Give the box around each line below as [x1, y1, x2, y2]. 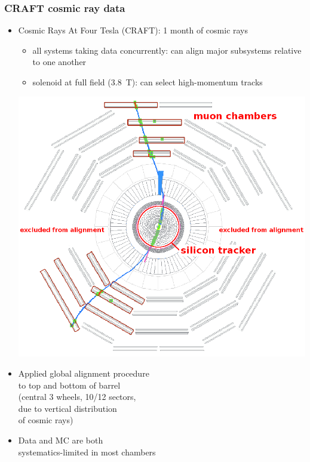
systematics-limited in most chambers [18, 445, 156, 458]
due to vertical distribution [18, 402, 117, 414]
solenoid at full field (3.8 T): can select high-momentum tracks [32, 76, 263, 88]
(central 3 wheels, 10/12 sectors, [18, 390, 136, 403]
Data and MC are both [18, 434, 103, 446]
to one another [32, 56, 87, 68]
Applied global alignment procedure [18, 367, 149, 380]
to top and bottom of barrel [18, 378, 121, 391]
